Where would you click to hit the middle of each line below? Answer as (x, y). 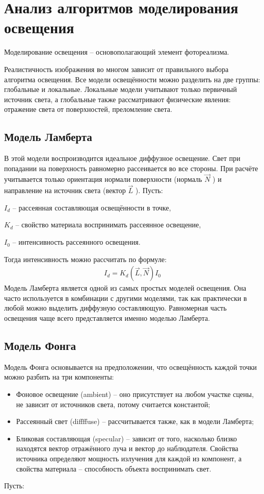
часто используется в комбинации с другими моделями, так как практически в (126, 298)
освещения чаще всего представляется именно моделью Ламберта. (107, 318)
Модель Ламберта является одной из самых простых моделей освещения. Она (125, 288)
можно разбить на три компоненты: (59, 377)
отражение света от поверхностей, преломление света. (88, 109)
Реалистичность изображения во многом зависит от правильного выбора (116, 69)
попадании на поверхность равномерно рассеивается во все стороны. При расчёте (131, 168)
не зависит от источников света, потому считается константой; (113, 404)
